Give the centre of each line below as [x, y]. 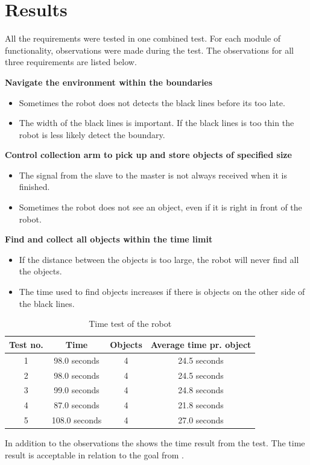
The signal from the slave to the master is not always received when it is [153, 175]
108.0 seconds [77, 420]
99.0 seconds [77, 390]
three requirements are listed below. [71, 62]
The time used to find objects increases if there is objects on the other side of [162, 292]
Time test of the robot [130, 324]
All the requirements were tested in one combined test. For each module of [143, 38]
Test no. [26, 344]
